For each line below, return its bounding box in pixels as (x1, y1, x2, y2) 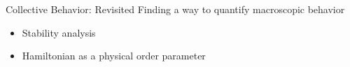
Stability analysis (22, 25, 96, 39)
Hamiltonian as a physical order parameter (22, 48, 206, 63)
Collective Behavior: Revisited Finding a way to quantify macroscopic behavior (6, 2, 345, 16)
